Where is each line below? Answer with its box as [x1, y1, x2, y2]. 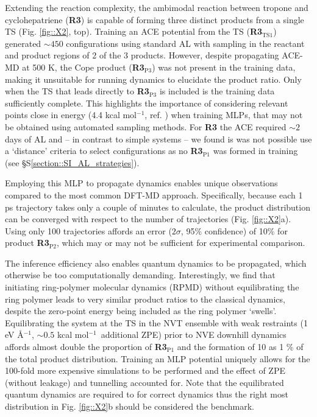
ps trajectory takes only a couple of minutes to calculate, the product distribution [5, 200, 310, 213]
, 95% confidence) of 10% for [180, 224, 288, 237]
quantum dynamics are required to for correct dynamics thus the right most [5, 388, 288, 401]
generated [5, 37, 41, 49]
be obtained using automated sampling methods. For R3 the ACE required [5, 120, 287, 133]
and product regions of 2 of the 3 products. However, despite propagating [5, 49, 279, 61]
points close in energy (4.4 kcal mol [5, 108, 137, 121]
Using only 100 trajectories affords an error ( [5, 224, 172, 237]
